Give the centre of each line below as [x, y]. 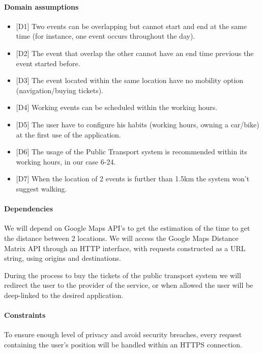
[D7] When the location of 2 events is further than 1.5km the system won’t [133, 179]
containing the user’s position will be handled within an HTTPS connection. [123, 344]
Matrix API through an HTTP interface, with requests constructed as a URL [125, 248]
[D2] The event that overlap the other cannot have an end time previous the [135, 53]
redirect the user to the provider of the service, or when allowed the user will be [129, 285]
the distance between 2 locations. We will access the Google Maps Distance [121, 238]
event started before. [48, 63]
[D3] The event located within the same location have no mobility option [130, 80]
